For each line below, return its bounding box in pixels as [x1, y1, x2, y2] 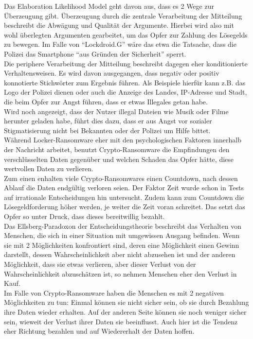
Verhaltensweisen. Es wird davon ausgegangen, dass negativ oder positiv [4, 68, 219, 78]
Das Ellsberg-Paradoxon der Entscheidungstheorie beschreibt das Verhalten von [4, 220, 242, 231]
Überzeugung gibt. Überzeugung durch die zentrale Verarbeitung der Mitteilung [4, 10, 242, 20]
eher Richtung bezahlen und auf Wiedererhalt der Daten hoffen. [4, 326, 195, 336]
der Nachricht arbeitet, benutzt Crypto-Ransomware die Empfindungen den [4, 144, 230, 154]
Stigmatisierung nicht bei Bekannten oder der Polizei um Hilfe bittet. [4, 125, 211, 135]
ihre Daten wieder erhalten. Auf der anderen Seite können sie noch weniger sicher [4, 307, 247, 317]
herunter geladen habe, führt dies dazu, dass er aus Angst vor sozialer [4, 116, 212, 126]
